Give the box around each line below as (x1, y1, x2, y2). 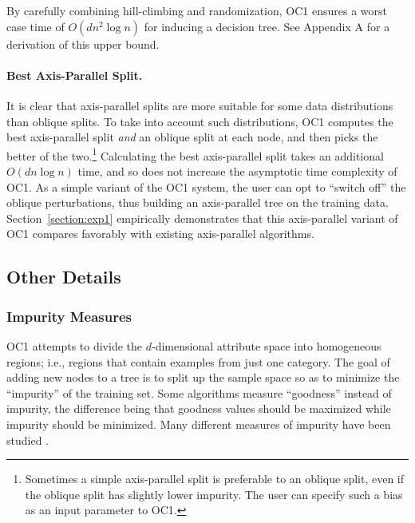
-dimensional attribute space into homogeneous (151, 337, 381, 354)
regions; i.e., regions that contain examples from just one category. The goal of (6, 353, 390, 370)
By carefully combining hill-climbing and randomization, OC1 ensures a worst (6, 2, 387, 18)
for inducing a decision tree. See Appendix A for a (144, 18, 390, 34)
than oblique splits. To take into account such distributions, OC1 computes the (6, 113, 393, 129)
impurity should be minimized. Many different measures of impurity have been (6, 415, 391, 432)
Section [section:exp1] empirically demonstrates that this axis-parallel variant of (6, 209, 398, 226)
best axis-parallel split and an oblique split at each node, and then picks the (6, 129, 378, 145)
